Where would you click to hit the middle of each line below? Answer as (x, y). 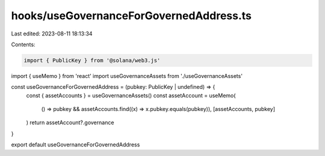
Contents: (23, 44)
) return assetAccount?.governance (70, 122)
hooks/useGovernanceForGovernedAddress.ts (132, 16)
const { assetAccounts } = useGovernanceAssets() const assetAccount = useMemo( (131, 95)
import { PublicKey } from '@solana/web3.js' (92, 60)
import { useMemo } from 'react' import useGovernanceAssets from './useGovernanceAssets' (127, 76)
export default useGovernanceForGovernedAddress (76, 145)
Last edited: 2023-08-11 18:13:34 (52, 34)
